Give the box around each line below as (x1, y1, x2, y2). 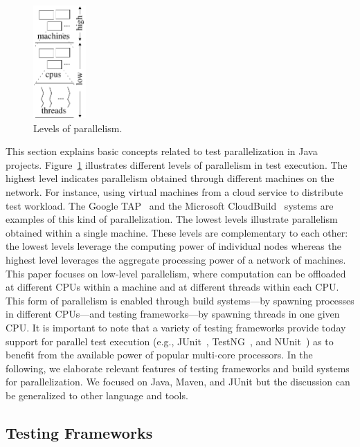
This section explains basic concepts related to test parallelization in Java (6, 144, 318, 158)
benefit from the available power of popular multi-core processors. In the (6, 347, 313, 362)
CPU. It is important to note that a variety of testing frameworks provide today (6, 320, 346, 334)
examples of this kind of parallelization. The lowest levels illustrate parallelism (6, 212, 338, 226)
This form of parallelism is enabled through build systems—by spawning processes (6, 293, 354, 307)
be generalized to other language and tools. (6, 387, 188, 402)
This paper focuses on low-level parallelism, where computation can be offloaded (6, 266, 346, 280)
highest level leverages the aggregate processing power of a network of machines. (6, 252, 346, 266)
